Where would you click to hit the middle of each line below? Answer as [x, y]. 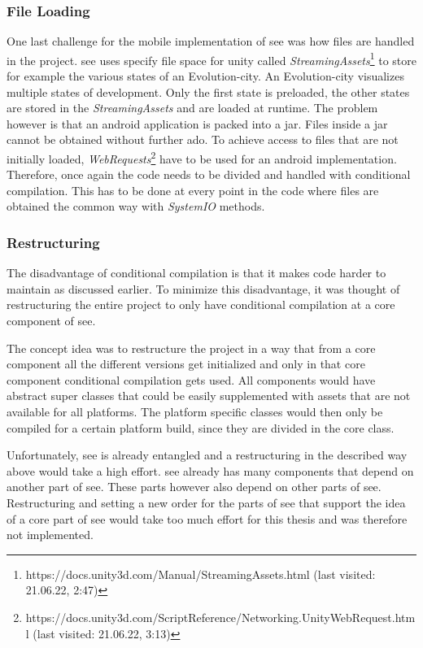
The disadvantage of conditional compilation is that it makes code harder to [196, 273]
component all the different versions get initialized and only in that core [186, 364]
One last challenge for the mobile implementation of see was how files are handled [211, 41]
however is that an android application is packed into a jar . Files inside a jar [197, 123]
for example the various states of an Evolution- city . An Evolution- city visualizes [205, 76]
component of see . [51, 321]
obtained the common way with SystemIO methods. [136, 206]
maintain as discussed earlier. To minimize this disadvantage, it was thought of [203, 288]
